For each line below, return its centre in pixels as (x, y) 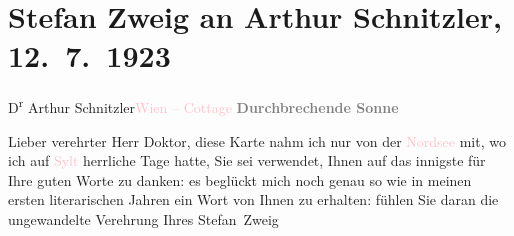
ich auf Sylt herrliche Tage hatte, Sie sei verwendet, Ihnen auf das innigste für (247, 160)
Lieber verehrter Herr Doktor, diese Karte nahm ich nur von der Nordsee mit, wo (257, 140)
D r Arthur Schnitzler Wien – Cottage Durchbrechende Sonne (203, 105)
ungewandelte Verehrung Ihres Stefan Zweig (143, 218)
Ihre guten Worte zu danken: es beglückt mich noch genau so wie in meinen (240, 179)
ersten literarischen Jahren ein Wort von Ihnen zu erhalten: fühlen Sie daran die (253, 199)
